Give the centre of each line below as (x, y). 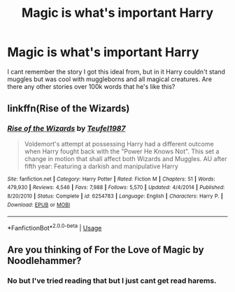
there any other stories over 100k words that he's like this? (91, 86)
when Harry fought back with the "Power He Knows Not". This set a (122, 151)
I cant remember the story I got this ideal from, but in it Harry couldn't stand (116, 71)
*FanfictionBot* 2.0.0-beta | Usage (55, 227)
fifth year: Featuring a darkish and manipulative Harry (101, 166)
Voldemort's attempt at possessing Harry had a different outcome (119, 144)
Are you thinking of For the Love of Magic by (106, 250)
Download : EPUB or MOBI (39, 204)
